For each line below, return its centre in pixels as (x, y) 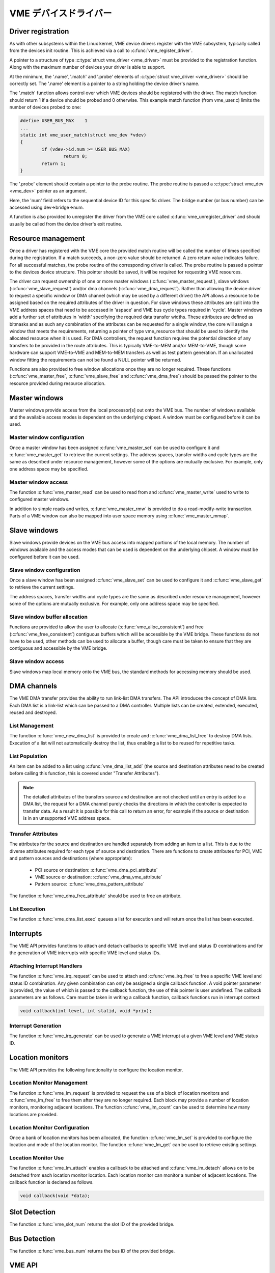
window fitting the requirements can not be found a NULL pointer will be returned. (95, 359)
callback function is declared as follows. (51, 1182)
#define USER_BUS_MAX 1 (54, 121)
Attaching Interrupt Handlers (46, 966)
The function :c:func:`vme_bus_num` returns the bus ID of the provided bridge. (92, 1251)
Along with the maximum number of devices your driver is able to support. (87, 67)
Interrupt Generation (35, 1026)
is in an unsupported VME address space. (67, 818)
